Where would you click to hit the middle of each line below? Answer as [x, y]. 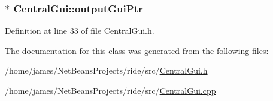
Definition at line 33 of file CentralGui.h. [80, 31]
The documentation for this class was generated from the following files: [137, 50]
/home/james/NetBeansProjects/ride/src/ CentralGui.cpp [110, 90]
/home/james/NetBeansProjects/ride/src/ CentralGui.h [106, 70]
